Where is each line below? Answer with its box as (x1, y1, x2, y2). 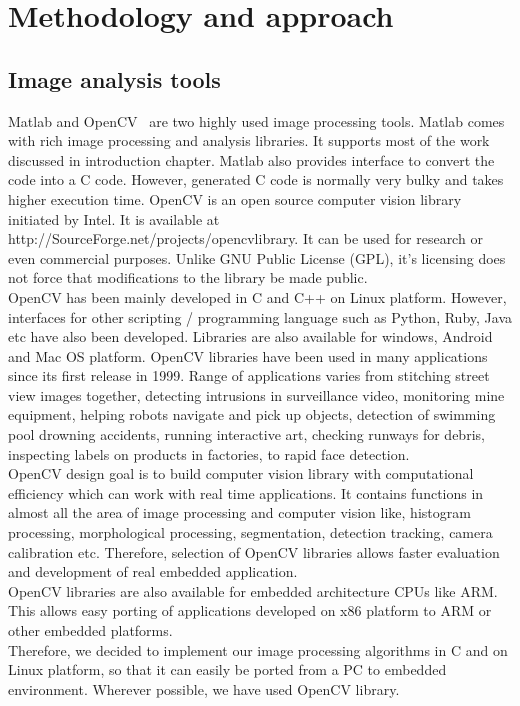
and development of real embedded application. (8, 561, 298, 582)
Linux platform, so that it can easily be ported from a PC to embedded (8, 659, 447, 680)
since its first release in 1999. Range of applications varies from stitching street (8, 365, 490, 386)
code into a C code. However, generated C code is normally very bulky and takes (8, 169, 504, 190)
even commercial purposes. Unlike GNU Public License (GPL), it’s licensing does (8, 247, 506, 268)
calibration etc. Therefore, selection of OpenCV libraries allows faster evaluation (8, 541, 500, 562)
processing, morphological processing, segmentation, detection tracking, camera (8, 522, 493, 543)
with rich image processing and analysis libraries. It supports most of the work (8, 130, 490, 151)
